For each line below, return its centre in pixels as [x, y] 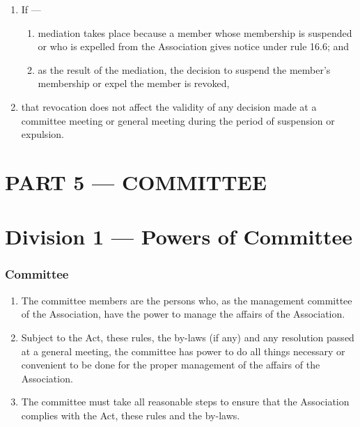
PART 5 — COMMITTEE [136, 181]
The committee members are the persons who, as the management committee [187, 300]
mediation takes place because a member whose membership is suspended [195, 32]
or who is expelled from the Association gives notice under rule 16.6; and [194, 46]
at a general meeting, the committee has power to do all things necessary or [183, 351]
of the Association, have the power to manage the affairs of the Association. [183, 314]
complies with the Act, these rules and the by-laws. [131, 415]
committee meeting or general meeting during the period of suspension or [178, 120]
